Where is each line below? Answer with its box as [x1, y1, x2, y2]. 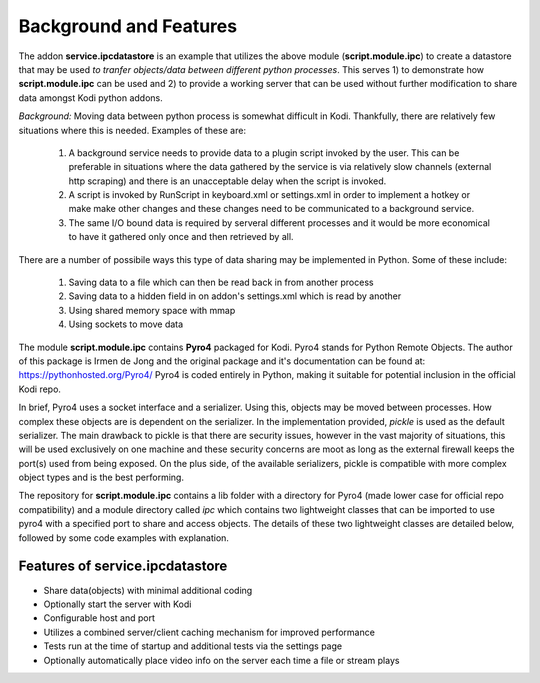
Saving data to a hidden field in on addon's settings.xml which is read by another [68, 290, 402, 302]
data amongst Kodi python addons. [18, 91, 164, 104]
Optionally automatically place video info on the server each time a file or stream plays [43, 654, 400, 666]
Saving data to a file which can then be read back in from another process [68, 276, 374, 289]
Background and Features [18, 15, 238, 37]
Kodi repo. [18, 383, 62, 395]
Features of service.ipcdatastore [18, 558, 228, 575]
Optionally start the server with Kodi [43, 598, 192, 610]
